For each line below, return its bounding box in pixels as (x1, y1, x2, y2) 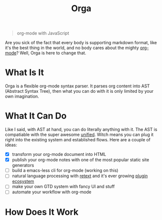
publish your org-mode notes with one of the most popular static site (12, 157, 149, 163)
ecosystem (12, 178, 34, 185)
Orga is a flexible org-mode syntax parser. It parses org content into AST (5, 83, 150, 89)
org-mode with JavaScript (16, 30, 69, 36)
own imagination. (5, 93, 40, 100)
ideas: (5, 142, 17, 148)
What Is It (5, 67, 44, 78)
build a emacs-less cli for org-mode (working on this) (12, 168, 118, 173)
